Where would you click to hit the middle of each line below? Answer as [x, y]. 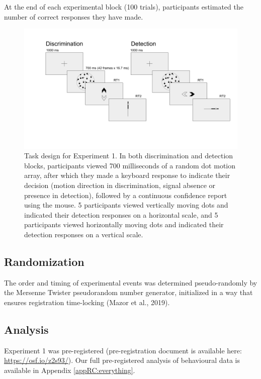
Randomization [44, 262]
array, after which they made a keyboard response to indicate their [127, 175]
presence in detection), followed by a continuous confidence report [126, 195]
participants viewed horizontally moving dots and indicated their [124, 224]
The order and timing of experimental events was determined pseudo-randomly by [131, 282]
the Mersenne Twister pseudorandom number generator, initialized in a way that [128, 292]
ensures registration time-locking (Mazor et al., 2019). [87, 302]
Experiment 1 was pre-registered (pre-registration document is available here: [123, 350]
